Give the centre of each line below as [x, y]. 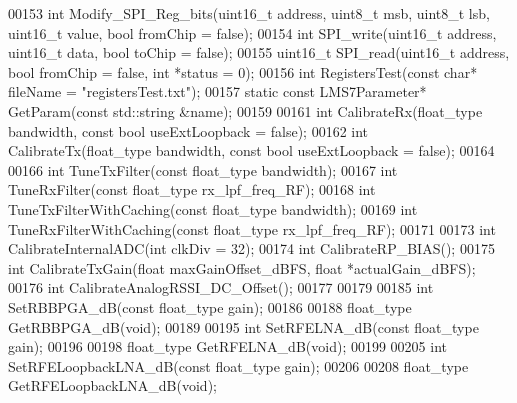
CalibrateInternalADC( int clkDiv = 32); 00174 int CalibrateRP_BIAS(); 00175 [251, 248]
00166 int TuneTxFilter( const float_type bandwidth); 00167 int [203, 169]
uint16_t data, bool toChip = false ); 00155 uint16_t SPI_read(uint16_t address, [259, 52]
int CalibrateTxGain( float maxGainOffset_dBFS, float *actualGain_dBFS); [242, 267]
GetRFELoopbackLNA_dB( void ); [112, 385]
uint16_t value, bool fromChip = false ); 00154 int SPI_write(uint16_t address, [252, 32]
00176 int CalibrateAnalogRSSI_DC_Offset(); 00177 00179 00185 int [221, 287]
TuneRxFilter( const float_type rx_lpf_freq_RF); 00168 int [192, 189]
